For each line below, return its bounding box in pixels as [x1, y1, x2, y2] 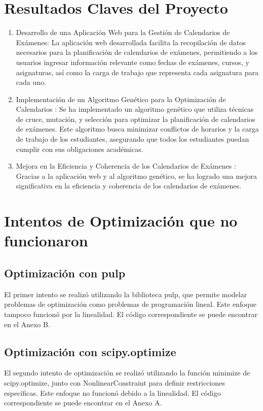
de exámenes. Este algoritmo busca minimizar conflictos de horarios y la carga [16, 123, 259, 134]
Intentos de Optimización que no [4, 210, 238, 231]
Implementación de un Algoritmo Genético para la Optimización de [16, 93, 226, 104]
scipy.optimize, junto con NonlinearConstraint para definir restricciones [4, 377, 225, 388]
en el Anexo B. [4, 319, 50, 329]
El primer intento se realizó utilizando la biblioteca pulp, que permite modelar [4, 289, 247, 299]
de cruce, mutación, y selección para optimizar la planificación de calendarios [16, 113, 255, 124]
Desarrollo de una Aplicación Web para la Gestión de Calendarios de [16, 27, 230, 38]
